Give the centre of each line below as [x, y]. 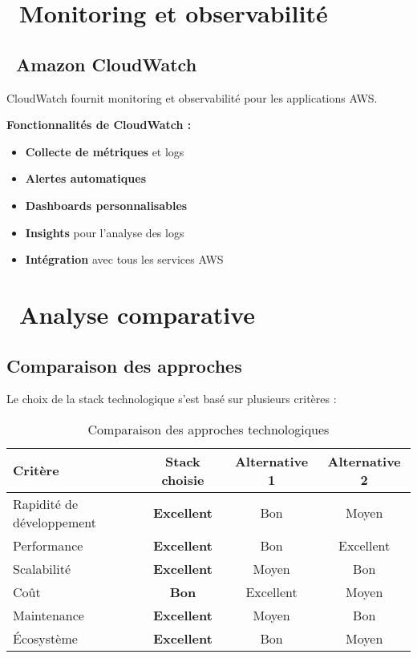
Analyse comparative [138, 314]
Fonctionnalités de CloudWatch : [99, 125]
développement [55, 522]
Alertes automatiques [86, 178]
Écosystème [45, 638]
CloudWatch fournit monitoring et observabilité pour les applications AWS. [192, 97]
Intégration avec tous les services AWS [124, 259]
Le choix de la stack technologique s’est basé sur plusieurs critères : [172, 399]
